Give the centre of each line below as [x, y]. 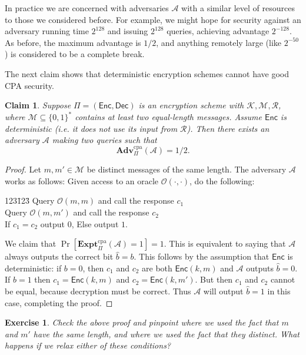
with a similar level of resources [238, 8]
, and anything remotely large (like [219, 42]
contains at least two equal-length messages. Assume [169, 117]
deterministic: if [33, 268]
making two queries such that [104, 140]
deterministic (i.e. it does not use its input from [91, 128]
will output [223, 291]
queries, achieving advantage [218, 31]
